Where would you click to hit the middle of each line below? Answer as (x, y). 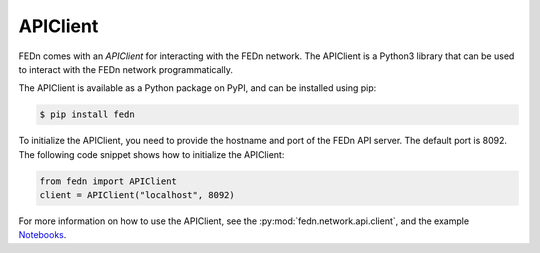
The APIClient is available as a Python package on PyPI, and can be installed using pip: (197, 88)
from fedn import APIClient (108, 181)
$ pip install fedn (87, 114)
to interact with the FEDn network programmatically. (126, 69)
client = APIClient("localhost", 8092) (137, 195)
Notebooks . (42, 235)
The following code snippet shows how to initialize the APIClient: (151, 154)
